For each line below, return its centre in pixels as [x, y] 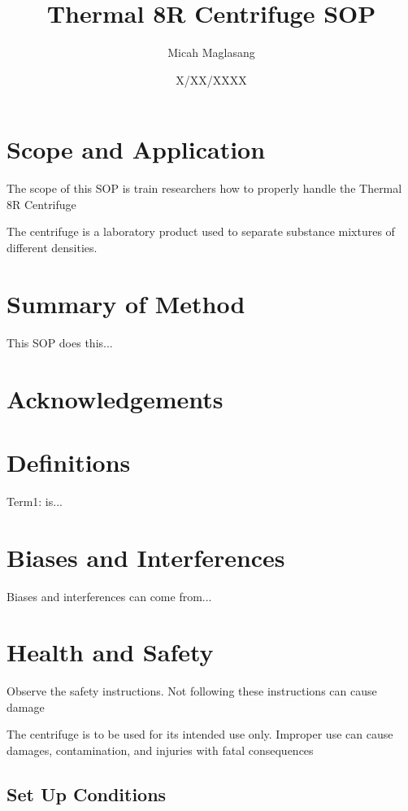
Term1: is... [35, 501]
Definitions [69, 462]
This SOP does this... [60, 342]
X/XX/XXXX [211, 79]
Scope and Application [136, 149]
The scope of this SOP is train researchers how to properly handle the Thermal [204, 188]
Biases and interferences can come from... [109, 596]
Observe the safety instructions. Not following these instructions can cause [192, 691]
